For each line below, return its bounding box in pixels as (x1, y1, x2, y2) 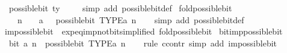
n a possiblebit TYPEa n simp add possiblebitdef (17, 13, 244, 26)
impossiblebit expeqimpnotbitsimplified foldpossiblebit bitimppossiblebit (4, 25, 283, 38)
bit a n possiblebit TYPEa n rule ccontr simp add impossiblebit (8, 36, 277, 49)
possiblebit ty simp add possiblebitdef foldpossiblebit (8, 2, 232, 14)
